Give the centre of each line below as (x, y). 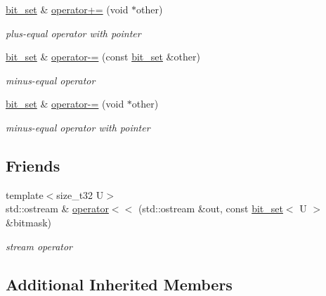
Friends (33, 165)
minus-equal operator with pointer (78, 127)
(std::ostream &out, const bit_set (210, 208)
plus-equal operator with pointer (73, 33)
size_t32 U (80, 194)
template (25, 194)
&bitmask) (29, 222)
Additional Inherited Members (119, 284)
